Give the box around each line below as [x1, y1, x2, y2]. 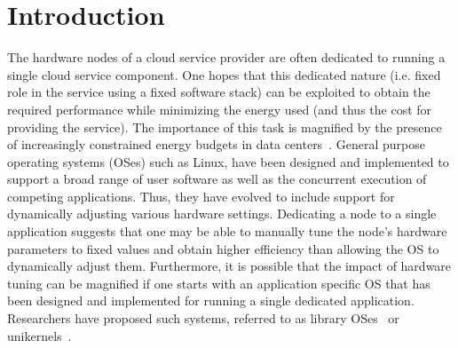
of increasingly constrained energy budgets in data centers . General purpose [7, 135, 425, 154]
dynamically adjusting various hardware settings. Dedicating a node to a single [7, 204, 437, 223]
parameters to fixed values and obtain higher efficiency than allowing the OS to [7, 239, 439, 257]
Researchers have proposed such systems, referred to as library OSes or [7, 309, 399, 328]
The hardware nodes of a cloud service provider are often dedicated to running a [7, 48, 446, 67]
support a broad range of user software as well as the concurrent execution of [7, 170, 427, 188]
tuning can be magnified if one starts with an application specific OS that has [7, 273, 430, 292]
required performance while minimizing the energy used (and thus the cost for [7, 99, 432, 118]
